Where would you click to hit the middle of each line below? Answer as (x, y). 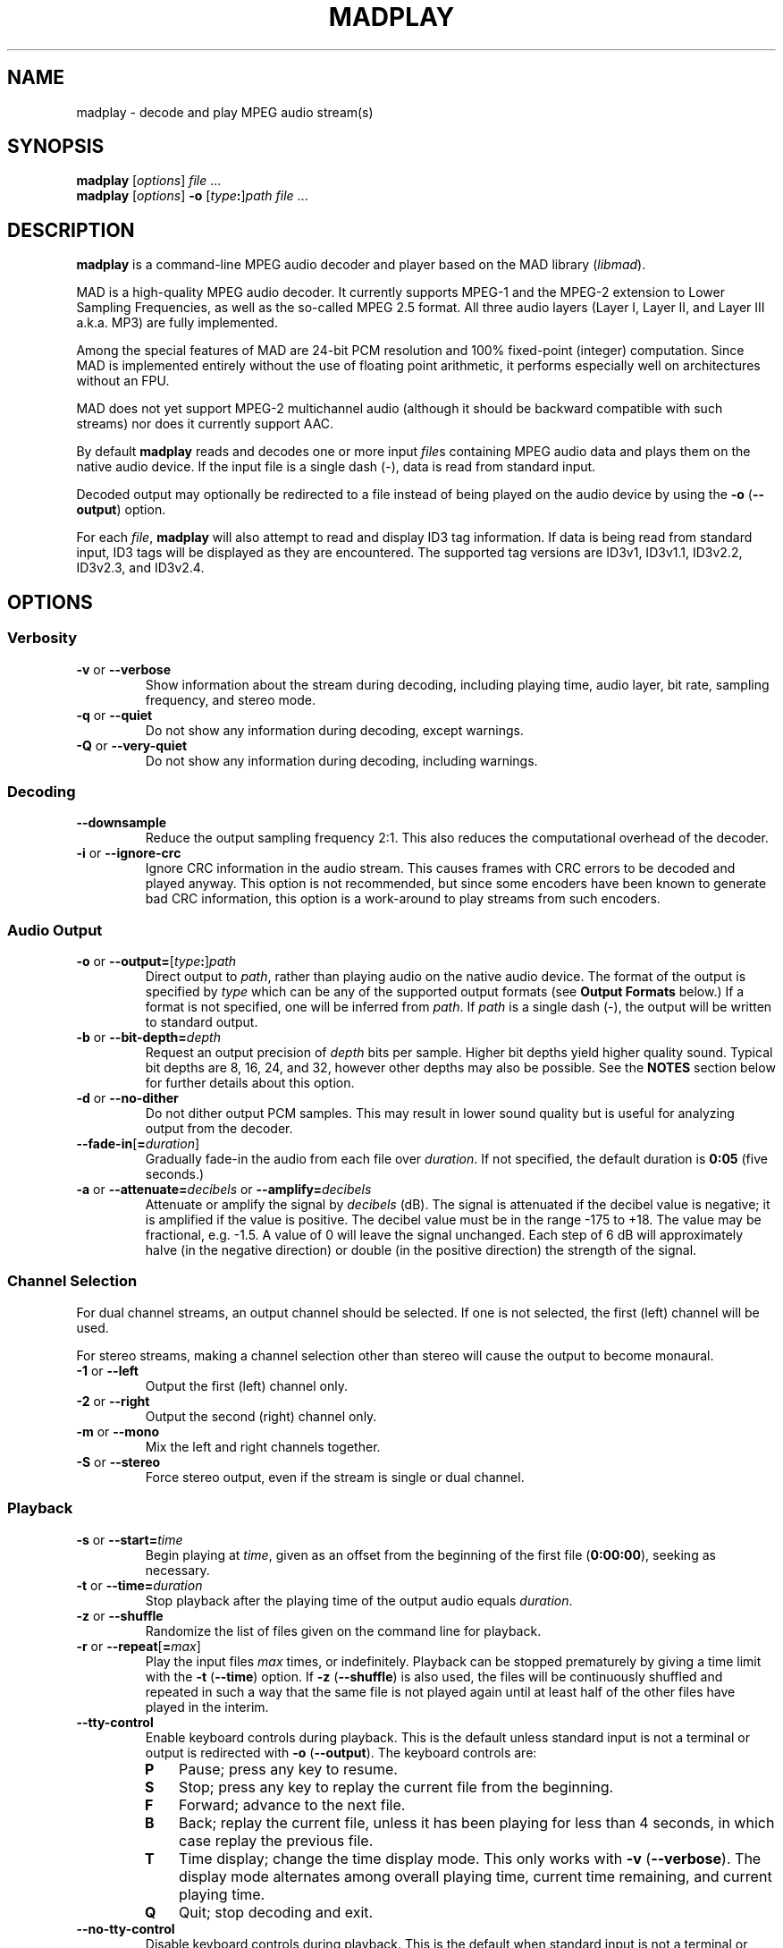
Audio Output (55, 930)
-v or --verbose (123, 669)
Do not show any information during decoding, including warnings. (341, 760)
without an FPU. (123, 381)
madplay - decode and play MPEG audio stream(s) (225, 112)
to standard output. (202, 1022)
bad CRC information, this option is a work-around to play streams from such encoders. (403, 899)
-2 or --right (113, 1401)
